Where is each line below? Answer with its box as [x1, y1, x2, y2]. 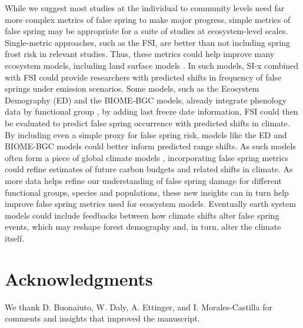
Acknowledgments [5, 266, 153, 290]
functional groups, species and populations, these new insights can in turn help [5, 186, 289, 198]
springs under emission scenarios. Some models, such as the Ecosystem [5, 82, 259, 95]
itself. [5, 232, 25, 244]
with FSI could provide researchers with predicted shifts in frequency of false [5, 71, 282, 83]
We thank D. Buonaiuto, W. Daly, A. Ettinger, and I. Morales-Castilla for [5, 300, 272, 313]
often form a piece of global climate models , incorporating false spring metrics [5, 151, 288, 163]
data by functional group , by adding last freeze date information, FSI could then [5, 105, 298, 118]
